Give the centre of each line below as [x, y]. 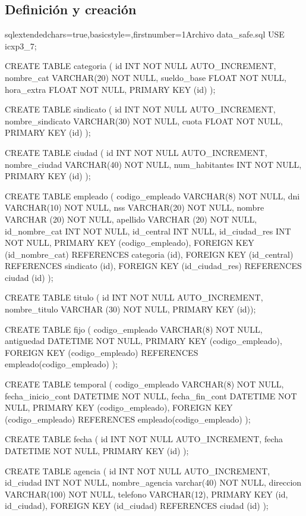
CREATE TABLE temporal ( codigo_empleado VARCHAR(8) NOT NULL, [144, 384]
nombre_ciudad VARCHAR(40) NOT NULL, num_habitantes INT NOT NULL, [153, 164]
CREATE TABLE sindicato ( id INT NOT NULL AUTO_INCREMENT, [140, 109]
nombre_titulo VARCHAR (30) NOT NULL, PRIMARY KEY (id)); [130, 309]
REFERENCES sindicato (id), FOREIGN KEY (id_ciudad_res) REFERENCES [153, 266]
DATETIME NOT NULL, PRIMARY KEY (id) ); [97, 451]
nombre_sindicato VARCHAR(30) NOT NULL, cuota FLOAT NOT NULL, [144, 121]
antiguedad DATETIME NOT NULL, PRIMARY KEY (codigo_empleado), [143, 341]
